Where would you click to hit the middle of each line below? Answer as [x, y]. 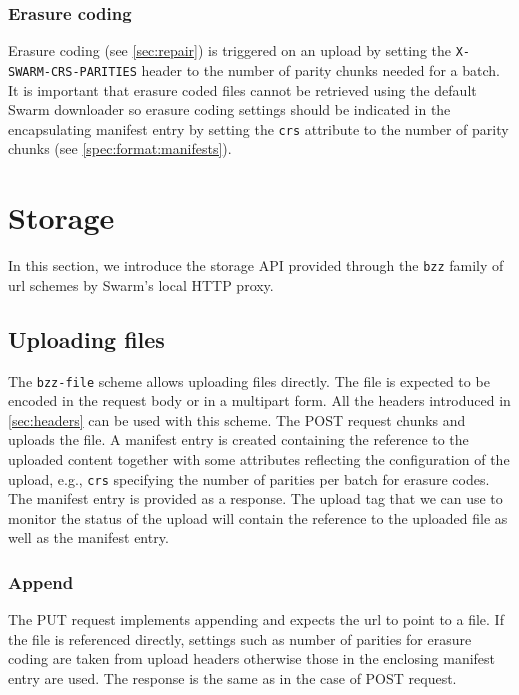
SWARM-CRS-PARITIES [72, 71]
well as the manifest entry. [88, 537]
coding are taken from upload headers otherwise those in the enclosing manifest [252, 658]
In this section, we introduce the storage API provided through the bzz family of [256, 265]
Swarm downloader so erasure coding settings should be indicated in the [229, 109]
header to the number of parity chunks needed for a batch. [320, 69]
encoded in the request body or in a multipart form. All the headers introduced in [259, 400]
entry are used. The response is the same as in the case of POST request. [232, 678]
